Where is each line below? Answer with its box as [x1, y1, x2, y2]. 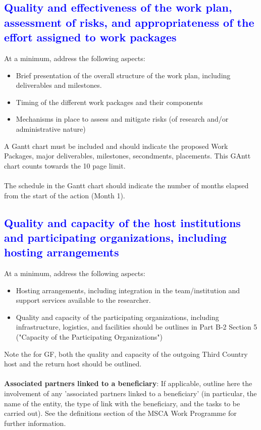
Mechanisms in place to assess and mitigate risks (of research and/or [16, 114, 229, 124]
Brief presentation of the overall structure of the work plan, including [16, 70, 231, 80]
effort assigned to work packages [4, 29, 177, 45]
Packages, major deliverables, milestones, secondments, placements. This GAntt [4, 150, 251, 161]
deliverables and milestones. [16, 80, 102, 90]
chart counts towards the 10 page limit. [4, 160, 126, 171]
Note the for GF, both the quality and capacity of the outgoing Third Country [4, 348, 248, 359]
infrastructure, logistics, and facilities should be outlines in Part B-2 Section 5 [16, 321, 257, 332]
